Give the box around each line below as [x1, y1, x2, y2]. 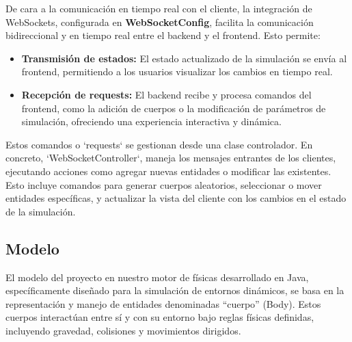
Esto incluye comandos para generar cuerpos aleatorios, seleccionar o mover [5, 177, 322, 192]
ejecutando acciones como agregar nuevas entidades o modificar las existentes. [5, 163, 331, 178]
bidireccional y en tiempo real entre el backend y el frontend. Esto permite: [5, 28, 321, 42]
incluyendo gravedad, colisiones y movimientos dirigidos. [5, 323, 241, 337]
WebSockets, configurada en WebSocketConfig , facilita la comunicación [5, 14, 314, 29]
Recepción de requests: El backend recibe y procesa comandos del [21, 87, 312, 101]
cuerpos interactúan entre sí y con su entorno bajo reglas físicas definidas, [5, 310, 314, 324]
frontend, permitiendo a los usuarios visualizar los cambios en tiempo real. [21, 64, 333, 79]
